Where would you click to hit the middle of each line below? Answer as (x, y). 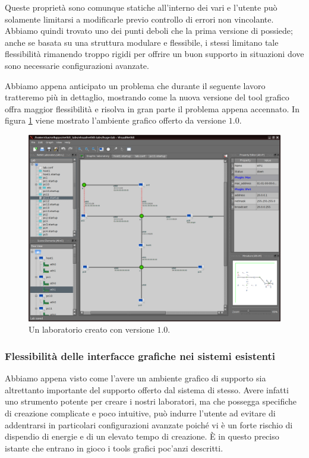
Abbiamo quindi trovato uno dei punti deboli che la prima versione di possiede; (149, 31)
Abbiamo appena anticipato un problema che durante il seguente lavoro (135, 85)
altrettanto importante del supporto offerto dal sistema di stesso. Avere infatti (147, 389)
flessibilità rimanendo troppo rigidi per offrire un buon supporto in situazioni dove (154, 54)
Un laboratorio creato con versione (92, 329)
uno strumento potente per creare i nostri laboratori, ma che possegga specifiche (151, 401)
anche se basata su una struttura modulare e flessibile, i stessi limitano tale (142, 42)
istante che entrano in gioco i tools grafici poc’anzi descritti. (114, 448)
